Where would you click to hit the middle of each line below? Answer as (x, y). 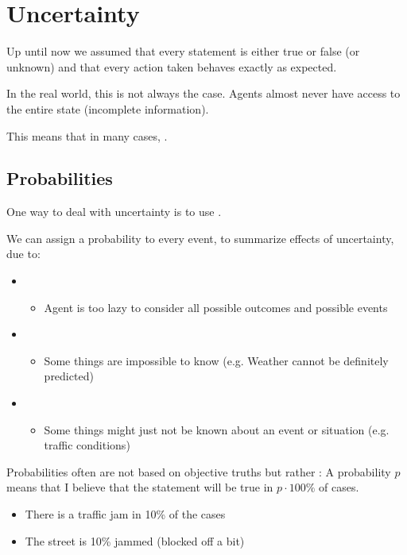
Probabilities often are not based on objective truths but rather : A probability (199, 471)
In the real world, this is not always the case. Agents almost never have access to (203, 93)
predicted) (69, 376)
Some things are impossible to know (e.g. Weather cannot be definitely (216, 360)
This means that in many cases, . (87, 135)
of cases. (339, 487)
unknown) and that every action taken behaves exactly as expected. (172, 66)
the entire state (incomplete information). (108, 108)
